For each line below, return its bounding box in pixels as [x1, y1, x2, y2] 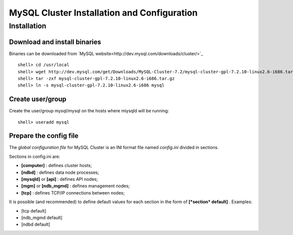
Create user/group [9, 95, 67, 104]
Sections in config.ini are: [9, 153, 61, 159]
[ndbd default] [21, 221, 51, 227]
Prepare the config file [9, 132, 79, 140]
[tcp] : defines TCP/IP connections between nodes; [21, 190, 125, 195]
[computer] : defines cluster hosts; [21, 163, 92, 169]
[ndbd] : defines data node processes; [21, 169, 100, 175]
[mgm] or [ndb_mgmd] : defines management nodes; [21, 183, 130, 189]
